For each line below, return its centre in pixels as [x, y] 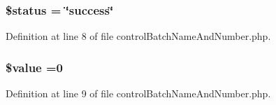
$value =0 [35, 67]
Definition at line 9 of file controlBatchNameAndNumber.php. [138, 93]
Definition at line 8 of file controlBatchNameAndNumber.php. [138, 36]
